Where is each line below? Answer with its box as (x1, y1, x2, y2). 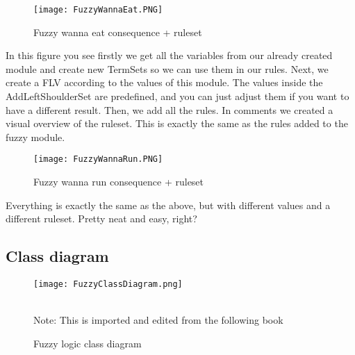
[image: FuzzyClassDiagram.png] (33, 279, 183, 290)
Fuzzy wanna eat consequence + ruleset (33, 24, 202, 39)
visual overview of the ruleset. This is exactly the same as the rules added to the (6, 116, 348, 131)
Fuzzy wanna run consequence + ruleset (33, 174, 204, 189)
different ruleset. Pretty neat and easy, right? (6, 211, 197, 226)
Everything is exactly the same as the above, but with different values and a (6, 197, 331, 212)
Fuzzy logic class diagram (33, 336, 142, 350)
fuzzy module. (6, 129, 65, 144)
